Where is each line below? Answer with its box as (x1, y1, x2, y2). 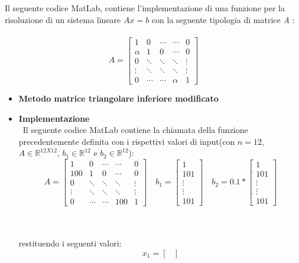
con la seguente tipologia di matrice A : (151, 13, 295, 25)
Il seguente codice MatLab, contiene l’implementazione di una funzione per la (5, 2, 285, 14)
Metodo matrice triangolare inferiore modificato (18, 92, 219, 104)
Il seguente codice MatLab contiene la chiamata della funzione (22, 124, 248, 136)
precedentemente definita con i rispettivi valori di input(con (18, 135, 235, 147)
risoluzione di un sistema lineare (5, 13, 121, 25)
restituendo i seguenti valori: (18, 237, 122, 249)
